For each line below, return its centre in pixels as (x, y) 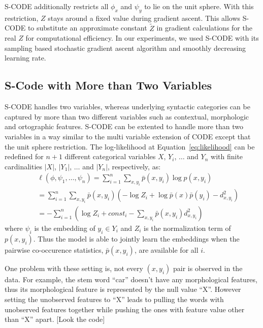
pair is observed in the (208, 268)
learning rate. (25, 58)
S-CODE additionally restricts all (57, 6)
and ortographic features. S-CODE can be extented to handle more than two (124, 126)
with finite (227, 156)
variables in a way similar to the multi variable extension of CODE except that (128, 136)
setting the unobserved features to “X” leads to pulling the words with (114, 299)
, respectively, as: (134, 166)
